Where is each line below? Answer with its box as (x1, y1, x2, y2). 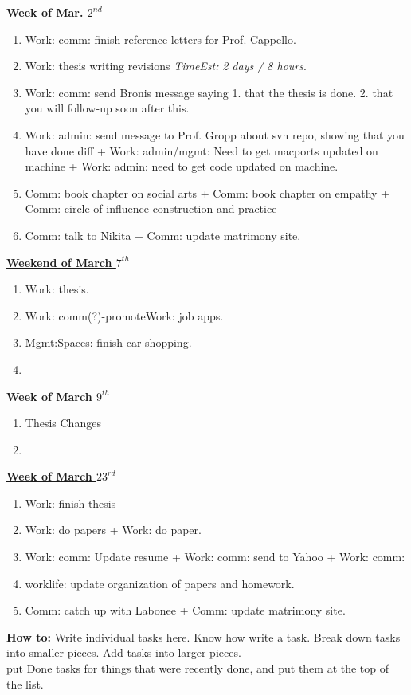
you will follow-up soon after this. (25, 100, 190, 116)
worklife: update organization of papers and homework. (25, 575, 295, 591)
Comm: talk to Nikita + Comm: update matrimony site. (25, 226, 301, 243)
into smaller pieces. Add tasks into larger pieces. (6, 644, 241, 661)
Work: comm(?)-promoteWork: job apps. (25, 307, 224, 324)
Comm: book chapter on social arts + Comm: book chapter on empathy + (25, 184, 389, 201)
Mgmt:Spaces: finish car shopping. (25, 334, 192, 351)
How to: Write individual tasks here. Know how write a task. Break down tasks (6, 628, 401, 645)
